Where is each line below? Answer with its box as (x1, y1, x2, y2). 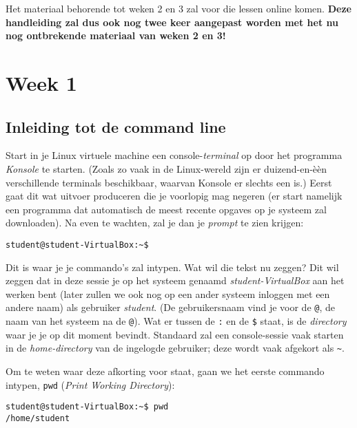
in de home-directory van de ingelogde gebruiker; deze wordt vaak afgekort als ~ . (6, 341, 345, 355)
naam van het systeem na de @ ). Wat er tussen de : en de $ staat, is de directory (6, 314, 347, 328)
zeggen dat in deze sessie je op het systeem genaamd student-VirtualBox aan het (6, 273, 345, 288)
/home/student (6, 413, 70, 423)
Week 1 (6, 68, 77, 96)
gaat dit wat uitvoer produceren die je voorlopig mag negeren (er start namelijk (6, 189, 343, 203)
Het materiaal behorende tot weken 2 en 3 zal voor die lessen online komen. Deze (6, 1, 351, 15)
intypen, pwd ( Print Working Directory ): (6, 377, 175, 392)
